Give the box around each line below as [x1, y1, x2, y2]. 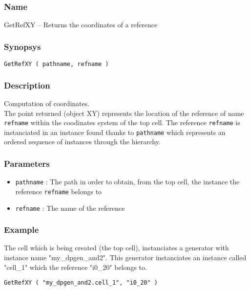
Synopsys [4, 40, 41, 52]
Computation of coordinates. [4, 98, 90, 108]
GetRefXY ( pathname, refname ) [4, 61, 109, 68]
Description [4, 79, 50, 91]
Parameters [4, 157, 50, 169]
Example [4, 223, 39, 236]
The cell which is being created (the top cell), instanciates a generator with [4, 243, 229, 253]
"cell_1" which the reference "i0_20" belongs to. [4, 262, 147, 272]
